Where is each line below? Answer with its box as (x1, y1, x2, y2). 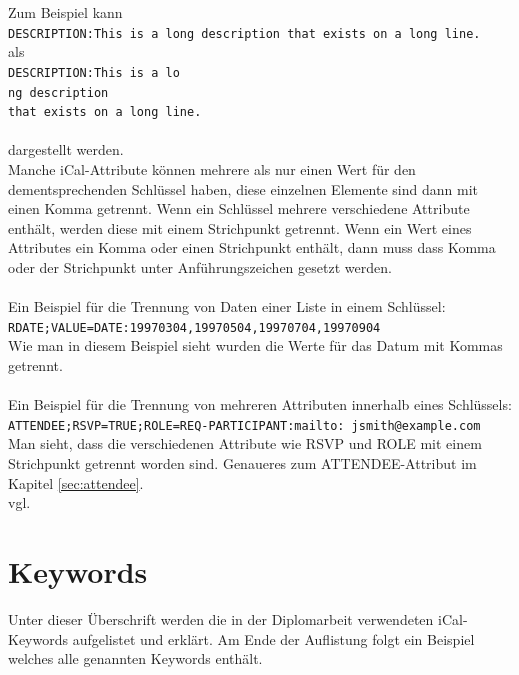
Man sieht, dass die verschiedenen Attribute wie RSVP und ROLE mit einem (8, 433, 482, 454)
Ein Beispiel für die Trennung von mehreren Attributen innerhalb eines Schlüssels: (8, 394, 512, 415)
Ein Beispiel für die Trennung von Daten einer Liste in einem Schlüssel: (8, 296, 446, 317)
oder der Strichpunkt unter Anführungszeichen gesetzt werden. (8, 256, 392, 277)
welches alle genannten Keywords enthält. (8, 648, 263, 669)
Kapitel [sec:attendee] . (8, 472, 144, 493)
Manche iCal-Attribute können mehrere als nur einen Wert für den (8, 159, 416, 179)
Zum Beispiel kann (8, 2, 123, 22)
